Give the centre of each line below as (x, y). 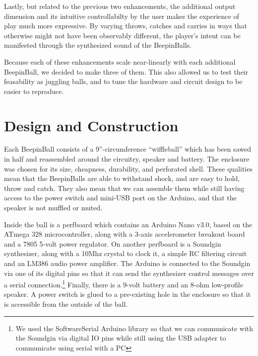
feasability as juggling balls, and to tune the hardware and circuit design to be (123, 81)
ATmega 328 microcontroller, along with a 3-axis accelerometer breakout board (125, 234)
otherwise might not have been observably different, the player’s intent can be (122, 35)
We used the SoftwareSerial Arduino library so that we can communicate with (134, 328)
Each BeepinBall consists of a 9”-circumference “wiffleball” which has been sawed (128, 149)
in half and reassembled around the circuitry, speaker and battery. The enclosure (127, 159)
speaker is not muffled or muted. (53, 208)
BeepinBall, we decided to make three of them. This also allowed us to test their (126, 71)
